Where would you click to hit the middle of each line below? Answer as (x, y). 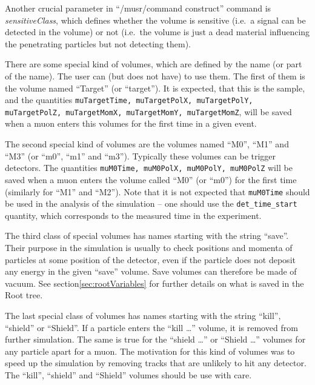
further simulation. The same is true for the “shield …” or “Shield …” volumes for (155, 339)
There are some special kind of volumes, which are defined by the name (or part (154, 64)
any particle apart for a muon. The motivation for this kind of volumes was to (150, 351)
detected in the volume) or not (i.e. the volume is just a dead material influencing (157, 32)
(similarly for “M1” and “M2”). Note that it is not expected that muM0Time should (157, 191)
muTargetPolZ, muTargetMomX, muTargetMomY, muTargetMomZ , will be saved (148, 111)
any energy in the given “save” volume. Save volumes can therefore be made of (151, 271)
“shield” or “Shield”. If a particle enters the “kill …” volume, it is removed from (151, 327)
